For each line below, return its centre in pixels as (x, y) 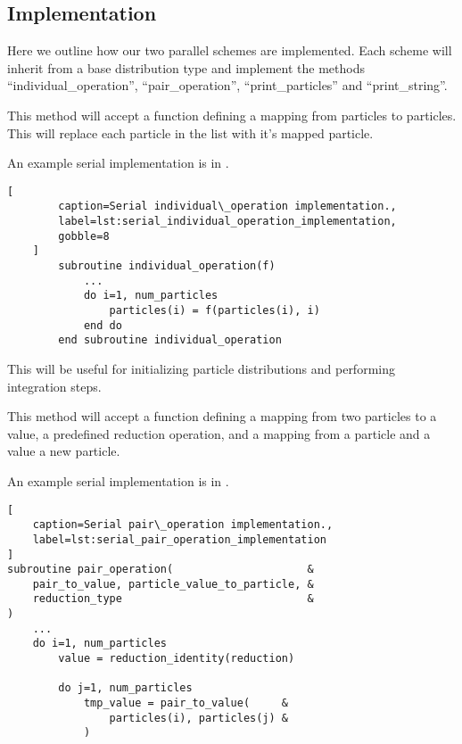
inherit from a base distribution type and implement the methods (186, 67)
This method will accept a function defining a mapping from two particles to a (222, 416)
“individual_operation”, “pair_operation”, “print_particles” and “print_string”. (227, 85)
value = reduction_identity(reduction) (177, 659)
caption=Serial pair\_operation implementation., (183, 525)
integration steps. (54, 386)
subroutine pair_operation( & (161, 570)
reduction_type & (173, 599)
